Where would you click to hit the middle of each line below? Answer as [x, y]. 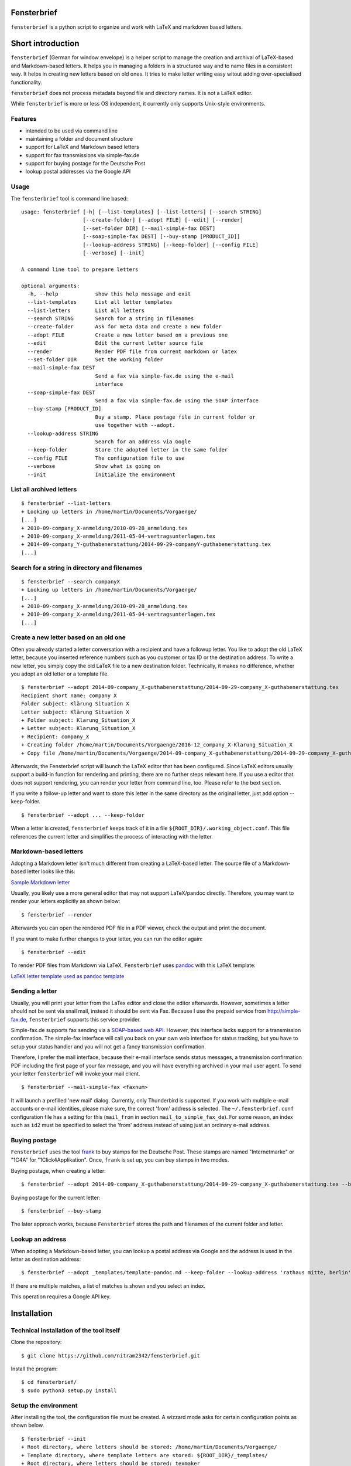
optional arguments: [51, 286]
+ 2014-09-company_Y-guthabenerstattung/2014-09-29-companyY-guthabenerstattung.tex [146, 544]
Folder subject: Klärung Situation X [75, 704]
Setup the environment [44, 1406]
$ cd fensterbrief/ [49, 1382]
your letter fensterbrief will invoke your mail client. [75, 1074]
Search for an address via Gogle [143, 442]
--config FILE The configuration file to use [106, 458]
